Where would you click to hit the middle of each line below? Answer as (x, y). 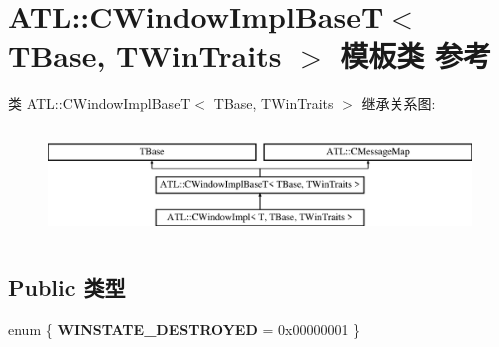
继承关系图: (398, 103)
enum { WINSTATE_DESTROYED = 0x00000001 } (184, 328)
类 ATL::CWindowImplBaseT (99, 103)
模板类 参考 (415, 55)
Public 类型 (67, 286)
